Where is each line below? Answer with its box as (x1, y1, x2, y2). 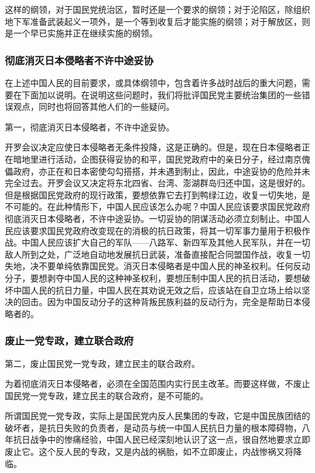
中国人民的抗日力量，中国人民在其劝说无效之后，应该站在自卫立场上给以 (13, 283, 302, 296)
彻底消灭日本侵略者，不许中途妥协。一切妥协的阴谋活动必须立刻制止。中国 (5, 212, 302, 224)
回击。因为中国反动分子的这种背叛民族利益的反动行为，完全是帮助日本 (21, 295, 302, 308)
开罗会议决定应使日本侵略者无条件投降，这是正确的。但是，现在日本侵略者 (5, 141, 302, 153)
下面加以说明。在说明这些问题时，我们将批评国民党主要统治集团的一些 (21, 88, 302, 101)
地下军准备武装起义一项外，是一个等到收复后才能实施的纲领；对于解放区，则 (5, 15, 310, 27)
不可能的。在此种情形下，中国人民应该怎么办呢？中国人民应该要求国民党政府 (5, 200, 310, 213)
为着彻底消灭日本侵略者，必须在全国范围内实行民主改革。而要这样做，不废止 (5, 377, 310, 390)
